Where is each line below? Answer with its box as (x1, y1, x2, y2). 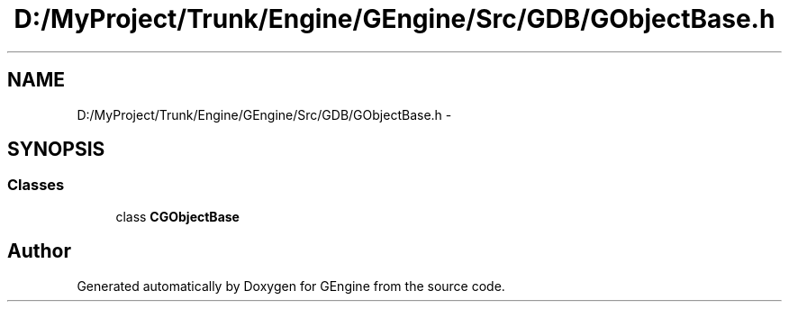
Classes (7, 176, 65, 195)
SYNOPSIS (7, 138, 105, 161)
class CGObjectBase (115, 208, 240, 224)
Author (7, 240, 71, 263)
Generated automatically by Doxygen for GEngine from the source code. (77, 277, 505, 294)
